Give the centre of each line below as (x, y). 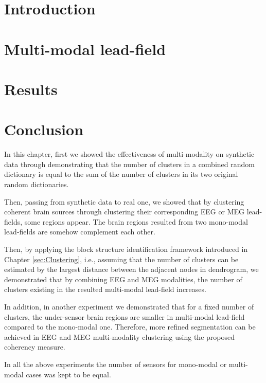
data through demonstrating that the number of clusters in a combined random (129, 164)
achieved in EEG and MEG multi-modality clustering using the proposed (119, 336)
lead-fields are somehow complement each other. (80, 232)
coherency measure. (35, 347)
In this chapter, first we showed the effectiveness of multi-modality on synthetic (129, 154)
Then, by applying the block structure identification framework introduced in (126, 249)
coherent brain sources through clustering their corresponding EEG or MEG (124, 212)
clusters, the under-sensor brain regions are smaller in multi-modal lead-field (125, 316)
